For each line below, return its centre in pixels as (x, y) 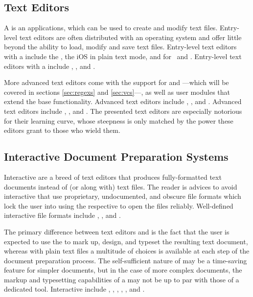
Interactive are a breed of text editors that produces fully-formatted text (113, 177)
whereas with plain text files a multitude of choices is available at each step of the (127, 251)
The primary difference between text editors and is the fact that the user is (117, 231)
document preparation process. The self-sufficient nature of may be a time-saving (126, 260)
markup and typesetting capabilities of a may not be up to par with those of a (122, 279)
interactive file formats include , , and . (62, 215)
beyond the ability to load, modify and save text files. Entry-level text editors (120, 47)
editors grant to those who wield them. (62, 130)
